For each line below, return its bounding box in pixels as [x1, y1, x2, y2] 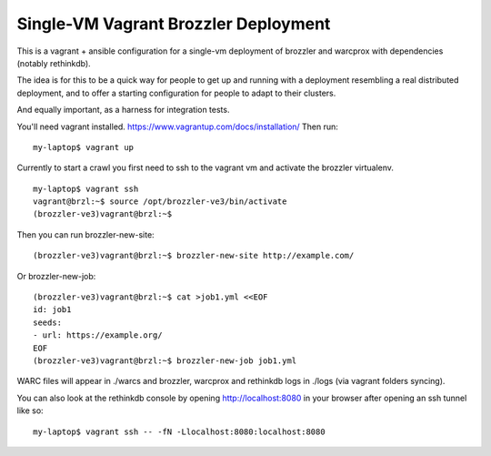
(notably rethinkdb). [16, 57, 91, 68]
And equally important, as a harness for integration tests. [16, 105, 230, 116]
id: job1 [33, 305, 72, 315]
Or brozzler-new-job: [16, 270, 96, 281]
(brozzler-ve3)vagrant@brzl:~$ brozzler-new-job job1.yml [33, 355, 297, 366]
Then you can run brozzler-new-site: [16, 228, 155, 240]
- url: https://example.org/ [33, 330, 163, 340]
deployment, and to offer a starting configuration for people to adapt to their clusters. [16, 87, 336, 98]
